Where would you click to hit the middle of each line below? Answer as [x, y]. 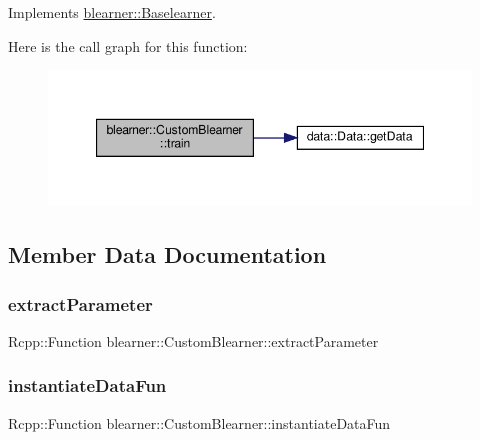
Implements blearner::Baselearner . [112, 12]
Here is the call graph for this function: [128, 45]
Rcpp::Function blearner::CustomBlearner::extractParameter [193, 340]
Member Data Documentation [167, 254]
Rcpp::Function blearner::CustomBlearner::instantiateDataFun [199, 422]
